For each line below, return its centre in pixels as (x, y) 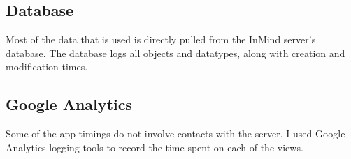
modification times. (47, 67)
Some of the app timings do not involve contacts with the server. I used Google (175, 134)
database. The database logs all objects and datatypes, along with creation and (175, 53)
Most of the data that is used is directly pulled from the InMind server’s (161, 39)
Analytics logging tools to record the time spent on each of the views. (155, 147)
